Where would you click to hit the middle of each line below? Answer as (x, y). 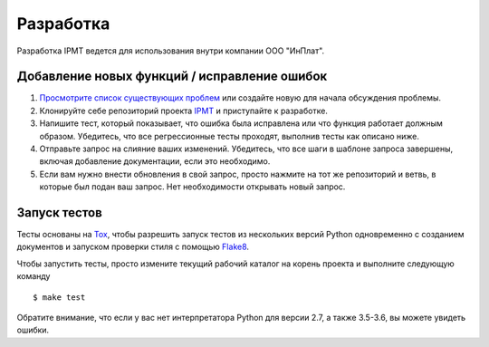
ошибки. (33, 330)
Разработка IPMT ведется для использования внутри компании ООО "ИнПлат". (171, 51)
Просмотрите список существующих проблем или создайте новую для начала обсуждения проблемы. (240, 98)
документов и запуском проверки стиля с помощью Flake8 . (133, 247)
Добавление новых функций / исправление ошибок (172, 77)
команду (34, 276)
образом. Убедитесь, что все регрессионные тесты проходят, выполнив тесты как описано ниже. (230, 136)
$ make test (59, 297)
